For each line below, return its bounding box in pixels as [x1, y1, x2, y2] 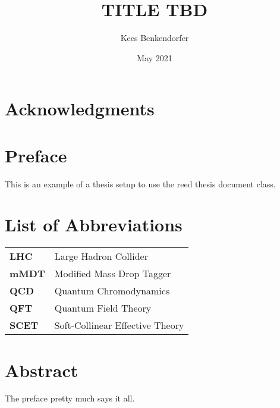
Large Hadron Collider [54, 249, 148, 263]
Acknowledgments [5, 96, 155, 121]
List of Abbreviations [5, 212, 183, 237]
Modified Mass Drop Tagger [54, 266, 171, 281]
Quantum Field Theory [54, 301, 152, 315]
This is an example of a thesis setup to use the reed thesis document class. [5, 177, 276, 190]
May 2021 [137, 51, 172, 64]
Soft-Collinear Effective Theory [54, 318, 184, 332]
